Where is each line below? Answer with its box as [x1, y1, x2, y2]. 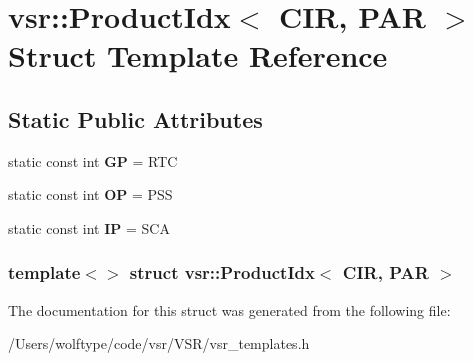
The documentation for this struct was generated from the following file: [8, 299, 451, 320]
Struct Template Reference [8, 35, 388, 76]
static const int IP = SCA [8, 217, 170, 238]
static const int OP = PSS [8, 184, 173, 205]
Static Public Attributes [8, 103, 263, 134]
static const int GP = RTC [8, 150, 178, 171]
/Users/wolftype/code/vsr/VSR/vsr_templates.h [8, 333, 310, 354]
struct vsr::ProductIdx [129, 260, 315, 285]
